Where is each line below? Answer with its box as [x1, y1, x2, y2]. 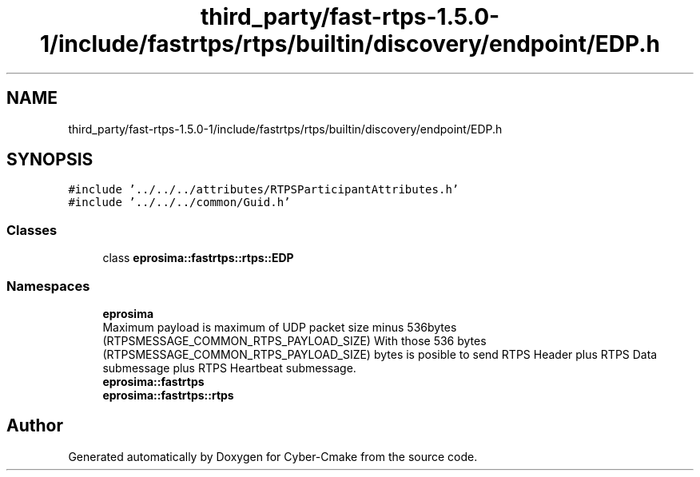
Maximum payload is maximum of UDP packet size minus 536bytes [102, 320, 457, 334]
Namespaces [6, 277, 90, 294]
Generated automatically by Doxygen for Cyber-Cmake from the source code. [68, 449, 478, 463]
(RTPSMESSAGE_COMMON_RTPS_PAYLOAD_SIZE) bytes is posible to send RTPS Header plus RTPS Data [102, 347, 658, 361]
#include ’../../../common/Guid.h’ [68, 196, 291, 209]
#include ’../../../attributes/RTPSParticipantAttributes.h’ [68, 183, 459, 197]
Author [6, 415, 63, 436]
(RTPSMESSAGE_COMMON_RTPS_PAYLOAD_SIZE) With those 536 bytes [102, 333, 487, 348]
